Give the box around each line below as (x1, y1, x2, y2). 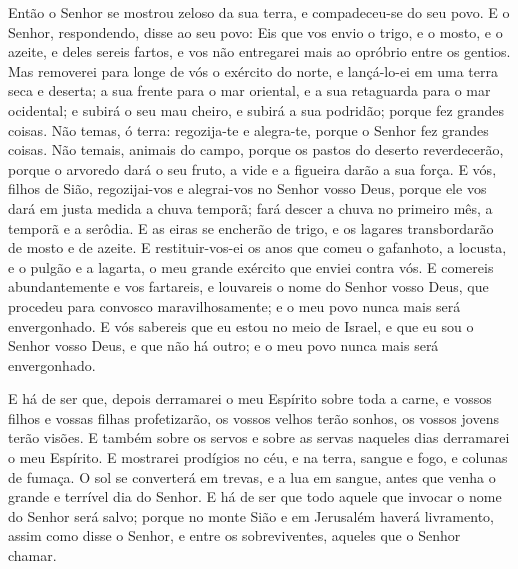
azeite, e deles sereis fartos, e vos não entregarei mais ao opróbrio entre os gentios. (8, 41, 511, 62)
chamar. (8, 545, 57, 566)
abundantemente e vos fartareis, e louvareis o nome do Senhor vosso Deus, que (8, 276, 489, 297)
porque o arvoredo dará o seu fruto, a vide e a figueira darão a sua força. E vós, (8, 158, 497, 179)
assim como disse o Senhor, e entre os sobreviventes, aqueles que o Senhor (8, 525, 461, 546)
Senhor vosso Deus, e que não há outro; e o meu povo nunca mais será (8, 335, 439, 356)
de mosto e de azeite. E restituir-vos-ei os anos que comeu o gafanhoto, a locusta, (8, 237, 507, 258)
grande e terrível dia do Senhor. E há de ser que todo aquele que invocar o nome (8, 486, 502, 507)
